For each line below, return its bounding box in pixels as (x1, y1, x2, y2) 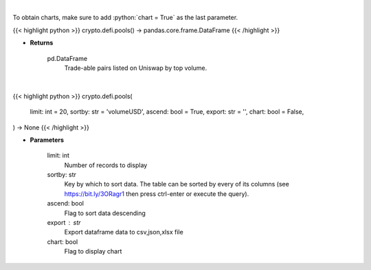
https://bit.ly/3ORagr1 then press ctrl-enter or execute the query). (64, 189, 249, 198)
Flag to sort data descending (64, 209, 146, 217)
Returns (30, 38, 54, 47)
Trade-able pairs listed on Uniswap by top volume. (64, 64, 207, 72)
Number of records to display (64, 161, 148, 169)
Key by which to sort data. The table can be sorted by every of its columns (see (64, 180, 290, 188)
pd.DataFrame (47, 54, 88, 62)
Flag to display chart (64, 247, 122, 256)
